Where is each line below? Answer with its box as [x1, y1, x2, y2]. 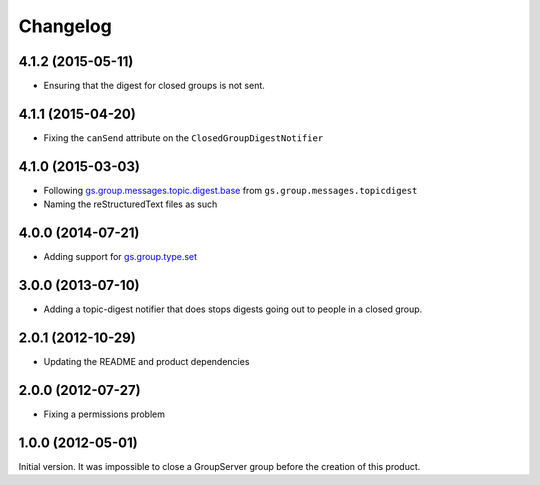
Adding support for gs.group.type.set [43, 251, 198, 263]
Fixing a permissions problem [43, 408, 165, 420]
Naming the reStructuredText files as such [43, 198, 218, 210]
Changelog [18, 15, 112, 37]
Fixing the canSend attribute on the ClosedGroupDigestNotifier [43, 131, 324, 144]
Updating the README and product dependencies [43, 355, 250, 367]
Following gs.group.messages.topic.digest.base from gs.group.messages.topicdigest [43, 184, 418, 196]
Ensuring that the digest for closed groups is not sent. [43, 80, 265, 92]
